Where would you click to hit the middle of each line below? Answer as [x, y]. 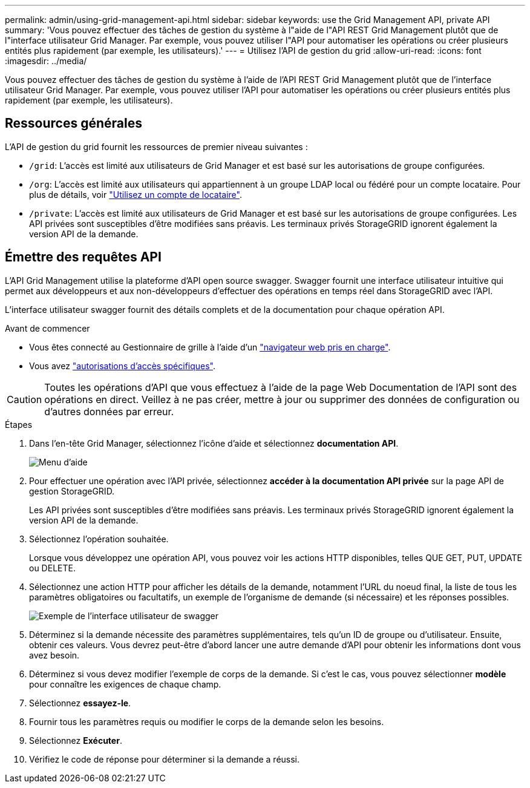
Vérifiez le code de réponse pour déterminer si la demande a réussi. [165, 759]
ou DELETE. [52, 568]
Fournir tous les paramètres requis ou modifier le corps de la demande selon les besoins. [207, 721]
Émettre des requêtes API [83, 257]
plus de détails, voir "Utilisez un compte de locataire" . [136, 194]
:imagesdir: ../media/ [46, 61]
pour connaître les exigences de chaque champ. [125, 684]
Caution [25, 399]
